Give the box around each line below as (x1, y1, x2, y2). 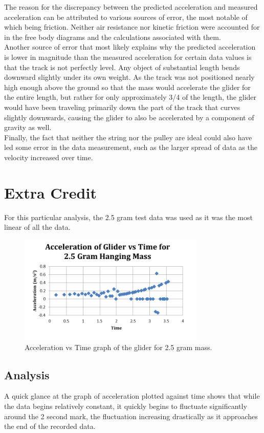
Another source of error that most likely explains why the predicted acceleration (4, 41, 256, 52)
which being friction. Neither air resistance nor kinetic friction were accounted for (4, 21, 260, 32)
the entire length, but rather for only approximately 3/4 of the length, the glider (4, 92, 257, 102)
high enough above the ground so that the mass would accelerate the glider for (4, 81, 251, 92)
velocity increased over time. (4, 151, 93, 162)
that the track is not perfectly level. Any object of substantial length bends (4, 61, 240, 72)
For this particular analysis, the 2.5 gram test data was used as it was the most (4, 211, 253, 222)
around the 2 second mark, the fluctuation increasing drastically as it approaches (4, 410, 258, 421)
